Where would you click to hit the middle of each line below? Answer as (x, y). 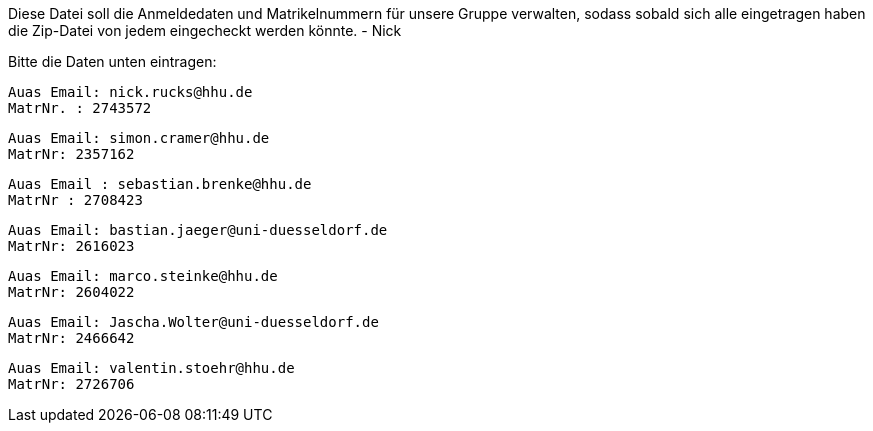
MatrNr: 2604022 (71, 292)
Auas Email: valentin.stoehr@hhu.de (151, 368)
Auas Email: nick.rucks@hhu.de (130, 92)
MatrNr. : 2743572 (80, 108)
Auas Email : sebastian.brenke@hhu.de (160, 184)
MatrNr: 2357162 (71, 154)
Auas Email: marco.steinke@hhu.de (143, 276)
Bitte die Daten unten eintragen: (112, 61)
